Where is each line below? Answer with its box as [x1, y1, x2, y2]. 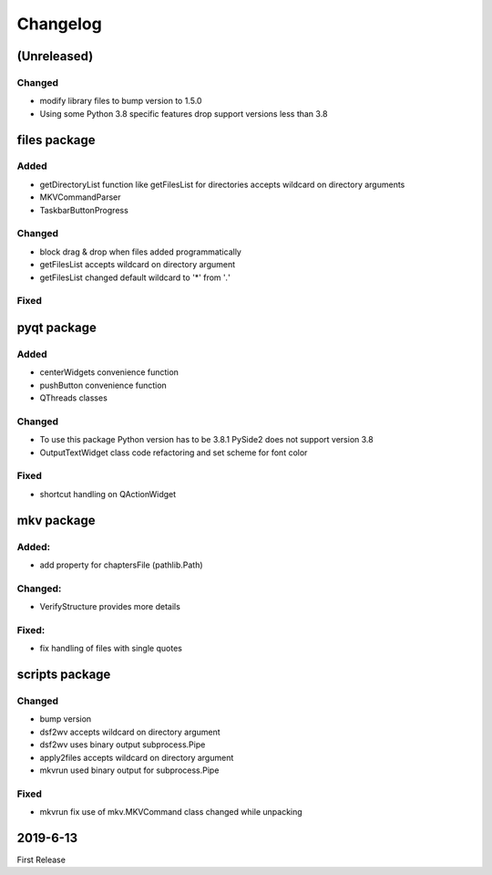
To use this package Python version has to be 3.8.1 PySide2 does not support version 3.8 [39, 434, 374, 445]
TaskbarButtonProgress [39, 204, 129, 215]
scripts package [16, 666, 111, 682]
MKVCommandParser [39, 192, 121, 203]
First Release [16, 854, 66, 865]
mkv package [16, 512, 96, 528]
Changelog [16, 14, 102, 34]
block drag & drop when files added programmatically [39, 246, 241, 257]
